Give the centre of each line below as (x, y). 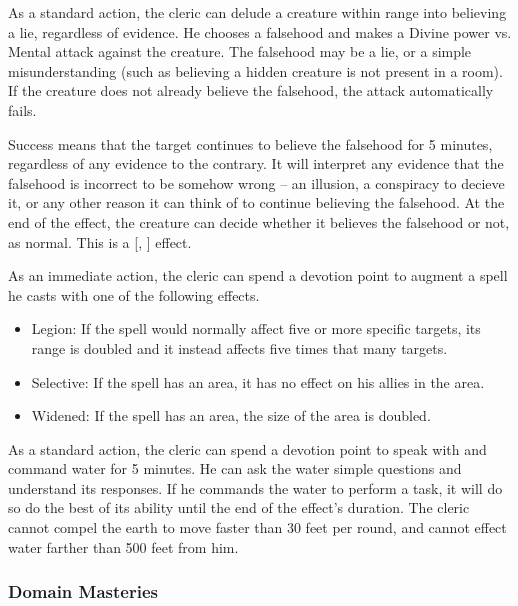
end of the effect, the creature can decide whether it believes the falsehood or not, (259, 221)
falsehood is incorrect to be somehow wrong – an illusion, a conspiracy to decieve (256, 182)
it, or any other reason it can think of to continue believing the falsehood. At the (256, 202)
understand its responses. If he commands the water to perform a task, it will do (255, 487)
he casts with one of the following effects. (134, 294)
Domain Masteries (83, 591)
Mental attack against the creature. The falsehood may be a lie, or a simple (240, 51)
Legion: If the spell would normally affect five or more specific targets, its (256, 328)
